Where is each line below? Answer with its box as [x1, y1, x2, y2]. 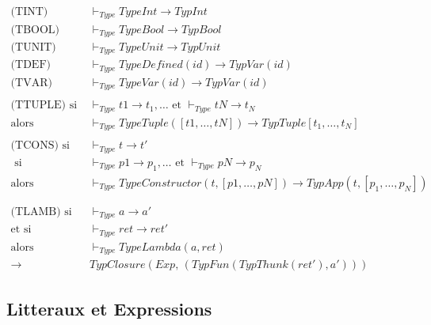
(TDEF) [10, 59, 51, 71]
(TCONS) [10, 140, 59, 152]
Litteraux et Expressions [6, 296, 212, 320]
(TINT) [10, 6, 48, 18]
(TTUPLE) [10, 100, 67, 111]
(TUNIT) [10, 41, 56, 53]
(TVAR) [10, 77, 52, 89]
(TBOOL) [10, 24, 60, 36]
